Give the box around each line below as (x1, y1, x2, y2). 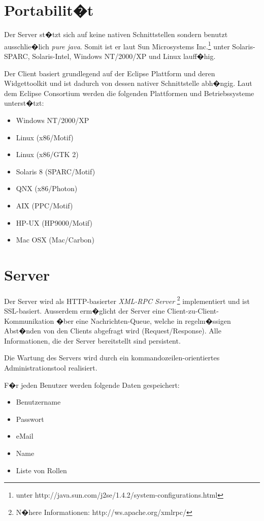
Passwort (16, 413, 44, 424)
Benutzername (16, 396, 61, 407)
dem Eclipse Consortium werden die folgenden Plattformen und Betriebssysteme (4, 87, 254, 98)
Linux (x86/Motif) (16, 132, 74, 142)
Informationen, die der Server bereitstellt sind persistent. (4, 335, 181, 346)
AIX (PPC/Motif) (16, 200, 73, 210)
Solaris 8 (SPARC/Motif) (16, 166, 95, 176)
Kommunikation (4, 315, 54, 326)
